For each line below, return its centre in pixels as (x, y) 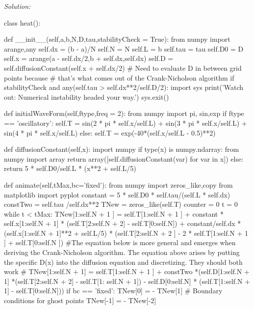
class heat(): (22, 22)
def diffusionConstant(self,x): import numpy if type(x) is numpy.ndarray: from (122, 149)
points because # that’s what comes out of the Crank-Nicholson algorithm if (119, 77)
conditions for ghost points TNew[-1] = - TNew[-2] (80, 300)
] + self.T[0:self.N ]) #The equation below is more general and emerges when (120, 242)
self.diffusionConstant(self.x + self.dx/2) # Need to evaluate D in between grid (123, 68)
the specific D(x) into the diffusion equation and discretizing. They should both (123, 262)
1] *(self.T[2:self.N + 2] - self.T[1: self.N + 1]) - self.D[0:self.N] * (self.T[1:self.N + (127, 281)
